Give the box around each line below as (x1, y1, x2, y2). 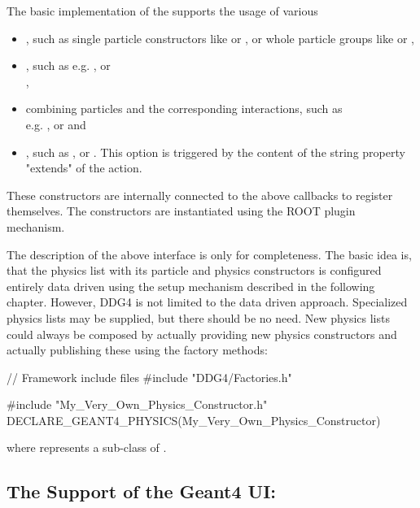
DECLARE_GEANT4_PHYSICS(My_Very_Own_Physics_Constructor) (7, 411, 381, 428)
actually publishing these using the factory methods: (7, 341, 268, 358)
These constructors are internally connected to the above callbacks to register (7, 186, 393, 203)
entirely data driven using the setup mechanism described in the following (7, 277, 375, 294)
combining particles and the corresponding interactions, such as (25, 100, 343, 117)
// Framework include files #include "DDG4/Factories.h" (7, 368, 292, 385)
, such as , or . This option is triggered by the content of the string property (25, 143, 405, 160)
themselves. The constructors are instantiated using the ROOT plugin (7, 202, 356, 219)
